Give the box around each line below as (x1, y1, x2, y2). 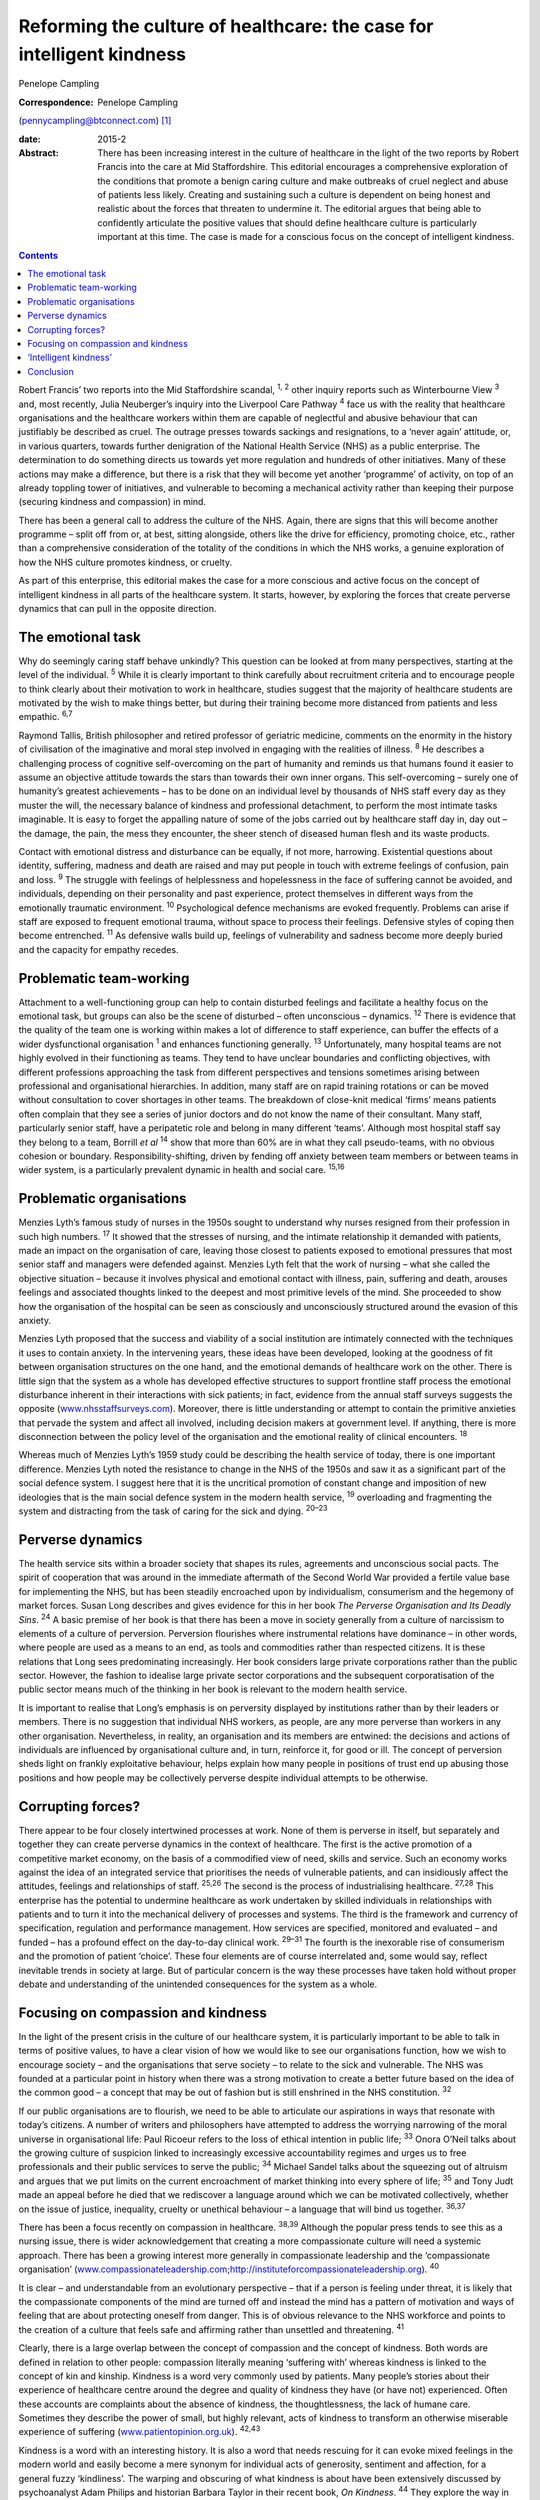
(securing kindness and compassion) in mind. (18, 496, 207, 508)
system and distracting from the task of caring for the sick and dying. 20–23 (18, 1503, 329, 1517)
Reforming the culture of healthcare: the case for (18, 15, 434, 37)
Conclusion (27, 365, 75, 377)
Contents (18, 249, 59, 261)
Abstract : (18, 146, 59, 159)
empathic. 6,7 (18, 709, 73, 723)
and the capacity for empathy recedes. (18, 943, 179, 955)
